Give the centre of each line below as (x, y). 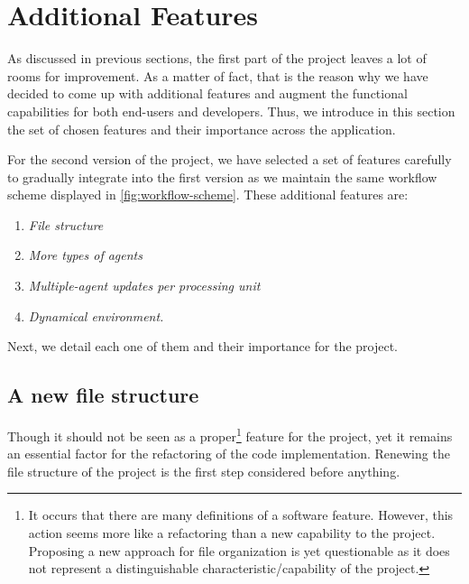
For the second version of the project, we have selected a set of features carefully (230, 159)
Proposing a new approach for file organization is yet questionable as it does (239, 550)
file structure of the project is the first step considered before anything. (204, 471)
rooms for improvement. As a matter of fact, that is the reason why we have (218, 75)
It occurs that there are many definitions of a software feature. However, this (241, 515)
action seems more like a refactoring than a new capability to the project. (232, 533)
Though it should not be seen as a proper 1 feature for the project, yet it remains (230, 435)
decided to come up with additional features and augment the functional (207, 93)
